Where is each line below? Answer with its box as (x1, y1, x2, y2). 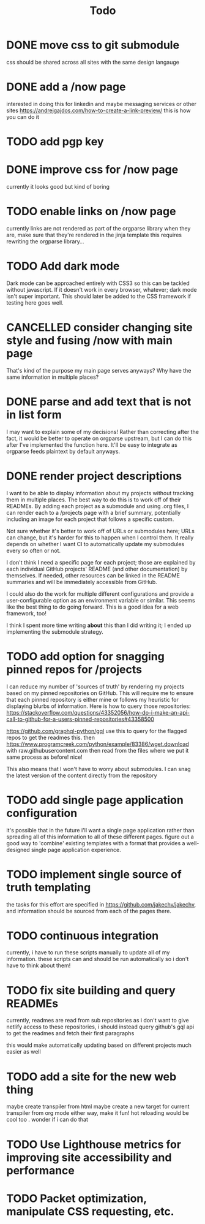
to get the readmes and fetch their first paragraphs (6, 1030, 135, 1037)
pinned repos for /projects (6, 663, 143, 676)
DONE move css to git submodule (6, 38, 179, 52)
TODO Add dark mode (6, 259, 120, 273)
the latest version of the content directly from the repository (6, 772, 157, 779)
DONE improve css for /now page (6, 163, 179, 177)
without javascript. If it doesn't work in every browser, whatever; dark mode (6, 286, 197, 293)
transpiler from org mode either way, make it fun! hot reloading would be (6, 1109, 189, 1117)
